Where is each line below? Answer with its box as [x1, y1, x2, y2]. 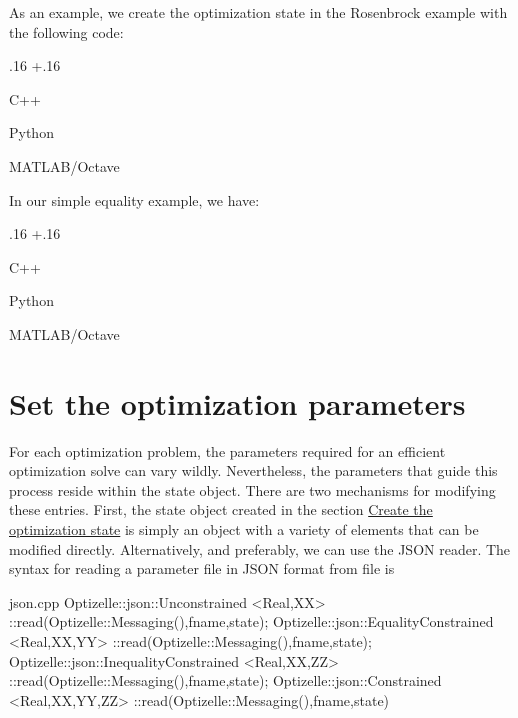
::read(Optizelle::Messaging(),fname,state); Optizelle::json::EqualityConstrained [9, 611, 494, 632]
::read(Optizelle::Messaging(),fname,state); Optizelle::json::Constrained [9, 670, 442, 691]
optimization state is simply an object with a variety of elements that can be [9, 519, 479, 540]
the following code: [9, 21, 124, 42]
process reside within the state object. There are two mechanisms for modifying [9, 479, 496, 500]
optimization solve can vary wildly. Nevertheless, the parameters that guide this [9, 460, 498, 481]
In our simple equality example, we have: [9, 189, 260, 210]
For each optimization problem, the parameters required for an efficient [9, 440, 446, 461]
